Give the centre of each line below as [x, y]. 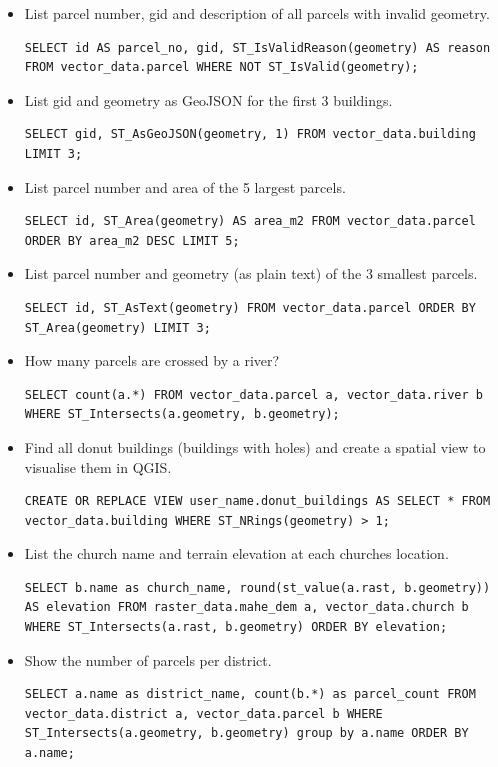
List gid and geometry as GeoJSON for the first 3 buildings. [208, 99]
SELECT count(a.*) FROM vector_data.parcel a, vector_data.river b [253, 394]
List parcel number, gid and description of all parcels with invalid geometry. [257, 13]
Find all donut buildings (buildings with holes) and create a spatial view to [255, 446]
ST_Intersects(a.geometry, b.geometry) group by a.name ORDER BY [246, 733]
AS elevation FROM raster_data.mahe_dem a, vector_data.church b [246, 607]
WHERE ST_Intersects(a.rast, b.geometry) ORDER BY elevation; [236, 627]
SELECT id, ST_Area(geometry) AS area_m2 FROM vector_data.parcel [250, 221]
